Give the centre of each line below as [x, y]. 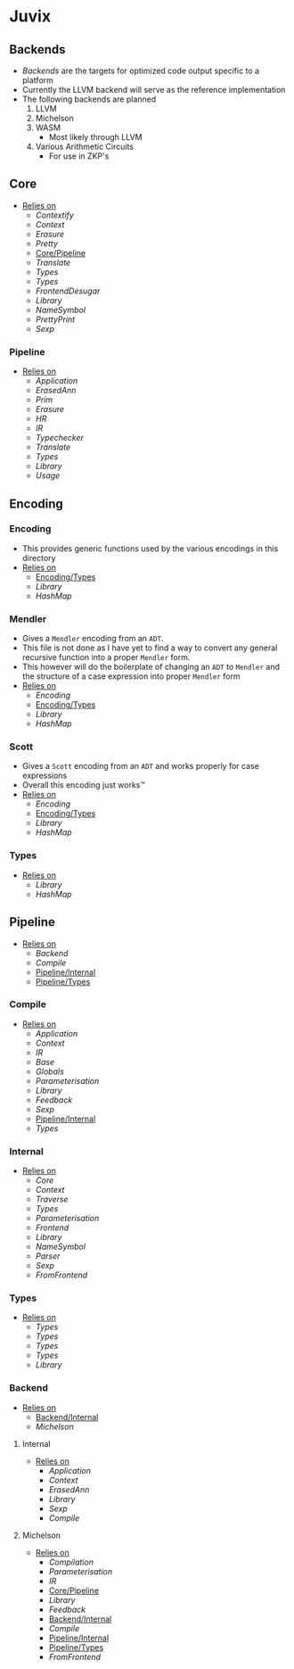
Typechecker [60, 438]
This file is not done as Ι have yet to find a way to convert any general [150, 648]
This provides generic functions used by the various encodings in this [150, 548]
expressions [45, 776]
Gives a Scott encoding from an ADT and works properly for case [141, 766]
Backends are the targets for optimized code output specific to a [141, 70]
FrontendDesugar [68, 291]
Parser [48, 1256]
